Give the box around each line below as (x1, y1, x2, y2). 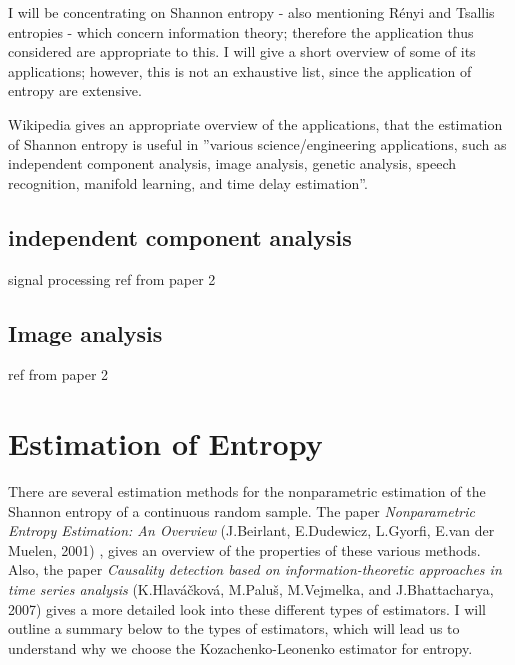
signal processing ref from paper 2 (8, 268, 216, 289)
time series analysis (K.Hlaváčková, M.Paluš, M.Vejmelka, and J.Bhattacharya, (8, 579, 494, 600)
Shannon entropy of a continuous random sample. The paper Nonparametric (8, 500, 475, 521)
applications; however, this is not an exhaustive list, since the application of (8, 60, 472, 81)
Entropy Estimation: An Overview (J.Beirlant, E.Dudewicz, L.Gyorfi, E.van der (8, 520, 495, 541)
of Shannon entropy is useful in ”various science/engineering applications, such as (8, 133, 507, 154)
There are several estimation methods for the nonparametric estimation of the (8, 481, 486, 502)
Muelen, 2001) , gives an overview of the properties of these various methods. (8, 539, 481, 560)
